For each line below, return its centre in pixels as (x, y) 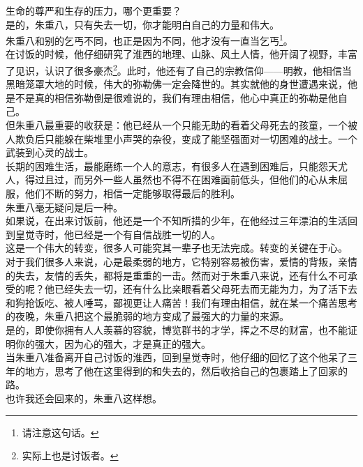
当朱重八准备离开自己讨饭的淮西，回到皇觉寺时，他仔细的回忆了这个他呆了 (177, 357)
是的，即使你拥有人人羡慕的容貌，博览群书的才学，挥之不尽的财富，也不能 (177, 329)
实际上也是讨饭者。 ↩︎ (70, 455)
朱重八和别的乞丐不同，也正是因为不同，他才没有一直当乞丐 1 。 (149, 39)
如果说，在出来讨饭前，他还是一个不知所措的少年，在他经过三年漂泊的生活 (177, 221)
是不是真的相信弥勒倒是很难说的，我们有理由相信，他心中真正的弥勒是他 (172, 97)
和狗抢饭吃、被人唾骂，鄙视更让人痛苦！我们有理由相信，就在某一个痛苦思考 (181, 302)
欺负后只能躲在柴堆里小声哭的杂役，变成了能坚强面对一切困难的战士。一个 (186, 138)
